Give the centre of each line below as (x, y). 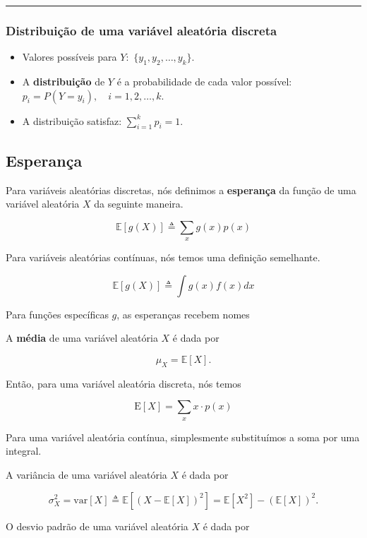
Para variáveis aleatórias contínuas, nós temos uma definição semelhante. (163, 257)
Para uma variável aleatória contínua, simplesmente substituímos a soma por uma (183, 437)
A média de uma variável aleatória (82, 338)
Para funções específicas (57, 314)
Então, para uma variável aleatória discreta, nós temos (124, 383)
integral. (24, 451)
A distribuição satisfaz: (72, 120)
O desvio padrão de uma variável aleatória (97, 526)
